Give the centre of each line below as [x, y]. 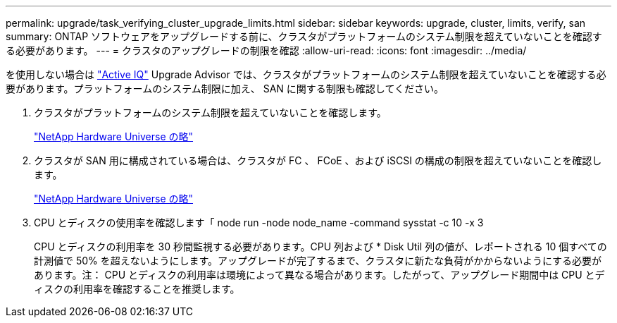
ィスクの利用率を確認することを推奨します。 [137, 289]
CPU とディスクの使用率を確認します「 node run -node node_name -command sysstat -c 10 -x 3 [259, 223]
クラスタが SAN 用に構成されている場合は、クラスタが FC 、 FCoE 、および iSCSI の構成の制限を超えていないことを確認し [318, 160]
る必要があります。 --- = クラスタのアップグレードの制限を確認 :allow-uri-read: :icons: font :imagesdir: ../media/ [266, 50]
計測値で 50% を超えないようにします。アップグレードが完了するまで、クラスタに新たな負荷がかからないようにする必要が [318, 261]
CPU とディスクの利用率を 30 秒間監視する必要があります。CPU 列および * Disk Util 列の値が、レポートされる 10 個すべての [320, 246]
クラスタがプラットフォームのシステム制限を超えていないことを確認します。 [210, 112]
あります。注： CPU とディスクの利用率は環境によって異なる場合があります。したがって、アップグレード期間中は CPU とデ [319, 275]
